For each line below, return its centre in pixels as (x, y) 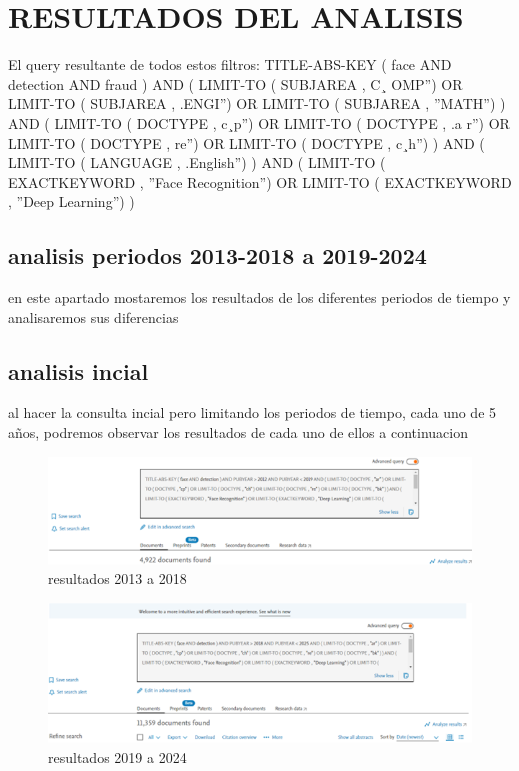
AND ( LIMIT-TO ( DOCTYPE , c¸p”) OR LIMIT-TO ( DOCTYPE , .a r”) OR (259, 122)
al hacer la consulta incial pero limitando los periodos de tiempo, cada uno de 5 (252, 412)
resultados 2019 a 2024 (117, 756)
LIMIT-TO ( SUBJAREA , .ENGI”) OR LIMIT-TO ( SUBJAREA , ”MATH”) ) (257, 103)
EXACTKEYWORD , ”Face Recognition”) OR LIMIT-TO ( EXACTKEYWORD (260, 181)
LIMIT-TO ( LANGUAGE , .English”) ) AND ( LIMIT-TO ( (197, 162)
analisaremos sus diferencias (93, 316)
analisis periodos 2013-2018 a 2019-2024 (217, 255)
